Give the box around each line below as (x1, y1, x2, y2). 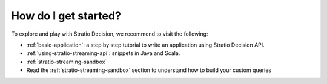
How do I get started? (11, 9, 121, 22)
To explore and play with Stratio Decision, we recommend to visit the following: (11, 30, 208, 37)
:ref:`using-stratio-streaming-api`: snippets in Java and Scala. (26, 50, 180, 57)
